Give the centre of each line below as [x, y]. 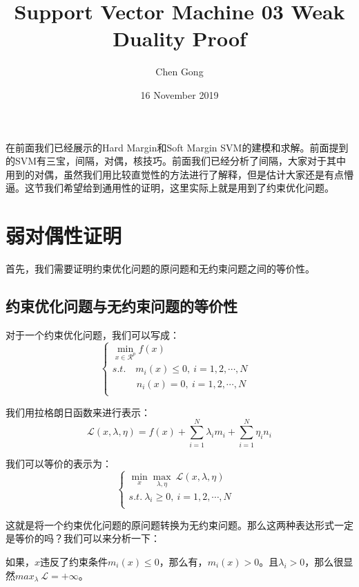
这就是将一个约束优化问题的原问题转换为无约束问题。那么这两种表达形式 [170, 524]
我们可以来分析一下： [111, 538]
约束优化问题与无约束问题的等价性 [122, 305]
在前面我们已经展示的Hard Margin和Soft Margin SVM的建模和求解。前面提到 [177, 147]
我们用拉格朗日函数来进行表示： [78, 412]
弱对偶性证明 [64, 235]
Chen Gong [179, 72]
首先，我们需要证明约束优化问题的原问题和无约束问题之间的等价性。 [160, 268]
